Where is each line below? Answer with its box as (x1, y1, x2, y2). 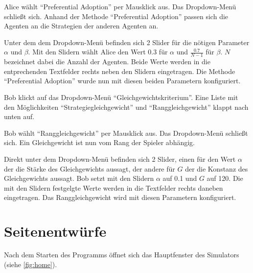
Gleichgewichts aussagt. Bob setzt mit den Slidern (4, 173, 154, 183)
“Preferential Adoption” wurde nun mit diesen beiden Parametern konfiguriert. (4, 75, 241, 86)
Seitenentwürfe (4, 221, 107, 241)
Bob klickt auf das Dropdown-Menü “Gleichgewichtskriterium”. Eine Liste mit (4, 92, 238, 102)
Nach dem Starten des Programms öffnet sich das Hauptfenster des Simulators (4, 249, 239, 260)
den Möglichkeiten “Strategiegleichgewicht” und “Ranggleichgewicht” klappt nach (4, 101, 249, 112)
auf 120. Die (207, 173, 243, 183)
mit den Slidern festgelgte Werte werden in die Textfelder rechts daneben (4, 182, 223, 193)
